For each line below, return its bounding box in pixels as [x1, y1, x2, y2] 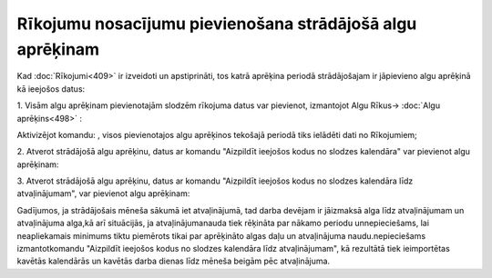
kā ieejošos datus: [16, 83, 86, 94]
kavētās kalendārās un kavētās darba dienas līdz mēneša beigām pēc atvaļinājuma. [16, 255, 331, 267]
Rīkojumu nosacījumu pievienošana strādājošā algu [16, 14, 417, 34]
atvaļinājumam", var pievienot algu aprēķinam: [16, 188, 190, 199]
